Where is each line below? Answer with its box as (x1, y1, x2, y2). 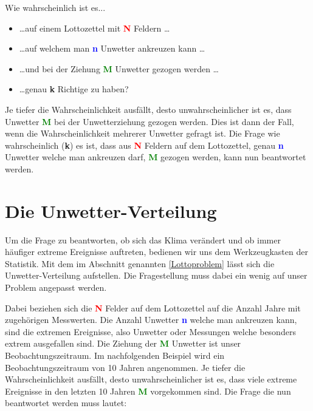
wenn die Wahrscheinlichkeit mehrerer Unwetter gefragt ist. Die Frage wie (5, 127, 280, 140)
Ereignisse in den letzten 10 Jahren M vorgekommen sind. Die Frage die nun (5, 384, 291, 397)
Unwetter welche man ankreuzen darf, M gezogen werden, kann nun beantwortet (5, 151, 306, 163)
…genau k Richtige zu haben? (19, 83, 129, 95)
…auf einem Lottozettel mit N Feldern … (19, 21, 170, 34)
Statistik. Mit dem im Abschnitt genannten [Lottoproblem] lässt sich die (5, 257, 275, 270)
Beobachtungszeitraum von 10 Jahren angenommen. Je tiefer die (5, 361, 246, 373)
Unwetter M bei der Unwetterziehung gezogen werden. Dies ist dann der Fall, (5, 115, 294, 127)
